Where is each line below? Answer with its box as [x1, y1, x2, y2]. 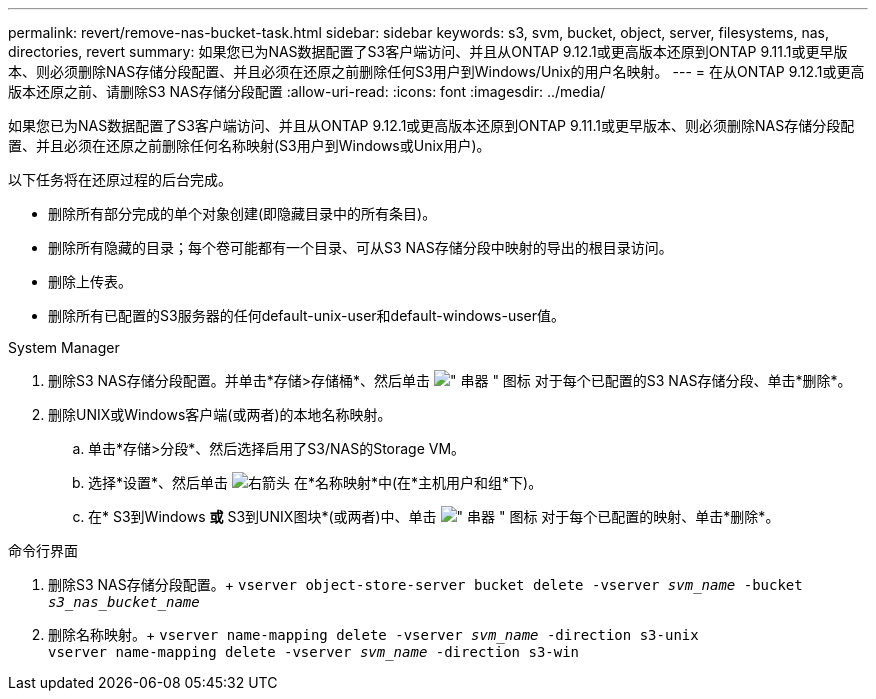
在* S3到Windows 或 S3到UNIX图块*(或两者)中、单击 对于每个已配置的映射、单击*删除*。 [88, 508, 780, 525]
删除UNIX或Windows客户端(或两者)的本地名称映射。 [48, 406, 392, 423]
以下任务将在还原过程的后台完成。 [8, 171, 232, 188]
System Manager [8, 339, 120, 356]
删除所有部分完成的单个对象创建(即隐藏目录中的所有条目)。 [48, 205, 437, 222]
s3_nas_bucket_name [48, 594, 200, 610]
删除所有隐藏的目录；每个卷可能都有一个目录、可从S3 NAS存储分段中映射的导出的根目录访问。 [48, 239, 673, 256]
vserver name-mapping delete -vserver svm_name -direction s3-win [48, 644, 580, 660]
